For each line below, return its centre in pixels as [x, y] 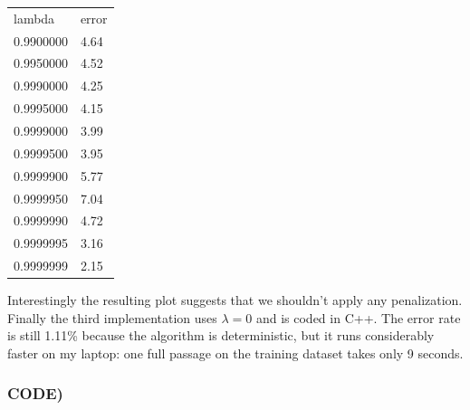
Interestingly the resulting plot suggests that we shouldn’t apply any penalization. [235, 300]
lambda [34, 18]
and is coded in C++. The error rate [358, 317]
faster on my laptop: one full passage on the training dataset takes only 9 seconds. [235, 353]
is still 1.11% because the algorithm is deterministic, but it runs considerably [221, 335]
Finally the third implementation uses [112, 317]
